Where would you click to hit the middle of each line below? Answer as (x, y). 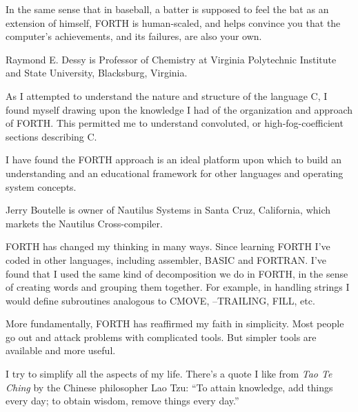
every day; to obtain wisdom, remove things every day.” (122, 401)
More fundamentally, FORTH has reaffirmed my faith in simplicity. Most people (175, 323)
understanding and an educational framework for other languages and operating (175, 173)
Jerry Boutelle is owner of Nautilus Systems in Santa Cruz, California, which (168, 210)
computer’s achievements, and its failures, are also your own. (134, 36)
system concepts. (41, 186)
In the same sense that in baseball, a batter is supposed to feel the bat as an (167, 9)
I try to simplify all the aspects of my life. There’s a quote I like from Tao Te (169, 374)
